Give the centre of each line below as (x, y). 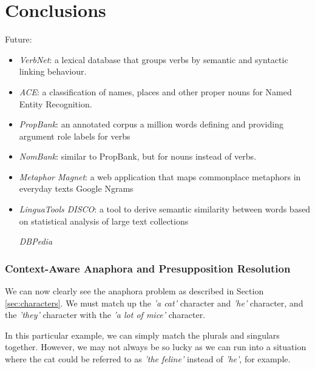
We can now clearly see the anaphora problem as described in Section (134, 291)
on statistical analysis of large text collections (104, 221)
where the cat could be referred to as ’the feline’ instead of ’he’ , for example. (148, 359)
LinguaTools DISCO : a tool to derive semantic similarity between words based (165, 209)
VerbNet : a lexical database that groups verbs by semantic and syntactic (154, 59)
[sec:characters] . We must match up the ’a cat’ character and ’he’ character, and (154, 303)
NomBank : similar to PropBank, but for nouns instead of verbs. (138, 156)
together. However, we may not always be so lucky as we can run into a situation (156, 347)
